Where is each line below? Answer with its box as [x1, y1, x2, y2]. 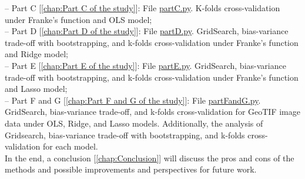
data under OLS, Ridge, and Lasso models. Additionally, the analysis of [5, 117, 263, 129]
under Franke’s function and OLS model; [5, 13, 152, 25]
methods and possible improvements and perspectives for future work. [5, 163, 257, 175]
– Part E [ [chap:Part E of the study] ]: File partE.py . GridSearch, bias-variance [5, 59, 286, 71]
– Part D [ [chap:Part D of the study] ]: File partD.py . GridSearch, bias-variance [5, 25, 289, 37]
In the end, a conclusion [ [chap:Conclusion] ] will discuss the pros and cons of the [5, 151, 294, 164]
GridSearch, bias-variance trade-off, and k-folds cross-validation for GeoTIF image [5, 105, 300, 118]
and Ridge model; [5, 48, 68, 60]
